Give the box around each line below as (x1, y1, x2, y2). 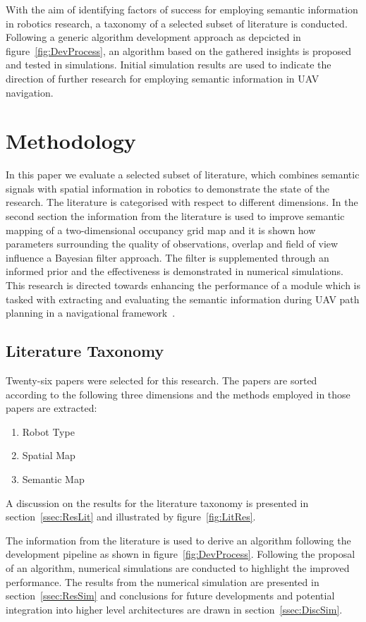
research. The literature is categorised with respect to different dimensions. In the (6, 195, 358, 209)
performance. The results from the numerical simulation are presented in (6, 574, 319, 589)
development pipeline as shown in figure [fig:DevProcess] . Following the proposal (6, 547, 355, 561)
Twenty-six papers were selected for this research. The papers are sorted (6, 373, 317, 388)
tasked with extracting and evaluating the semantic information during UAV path (6, 291, 360, 306)
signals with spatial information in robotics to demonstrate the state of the (6, 181, 330, 195)
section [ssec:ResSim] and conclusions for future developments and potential (6, 588, 335, 603)
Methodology (6, 126, 136, 155)
